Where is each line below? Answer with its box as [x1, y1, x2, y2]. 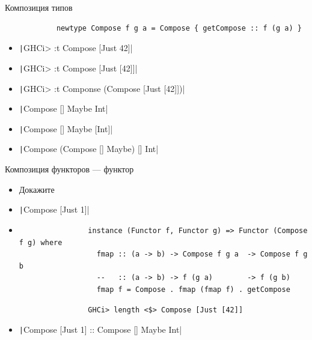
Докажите [19, 183, 55, 195]
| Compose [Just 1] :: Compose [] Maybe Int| [19, 323, 182, 336]
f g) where [19, 238, 63, 247]
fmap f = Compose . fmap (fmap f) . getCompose [96, 285, 290, 294]
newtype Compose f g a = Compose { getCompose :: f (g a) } [56, 23, 302, 32]
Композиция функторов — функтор [5, 163, 134, 175]
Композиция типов [5, 1, 73, 13]
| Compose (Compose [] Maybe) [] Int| [19, 142, 159, 155]
